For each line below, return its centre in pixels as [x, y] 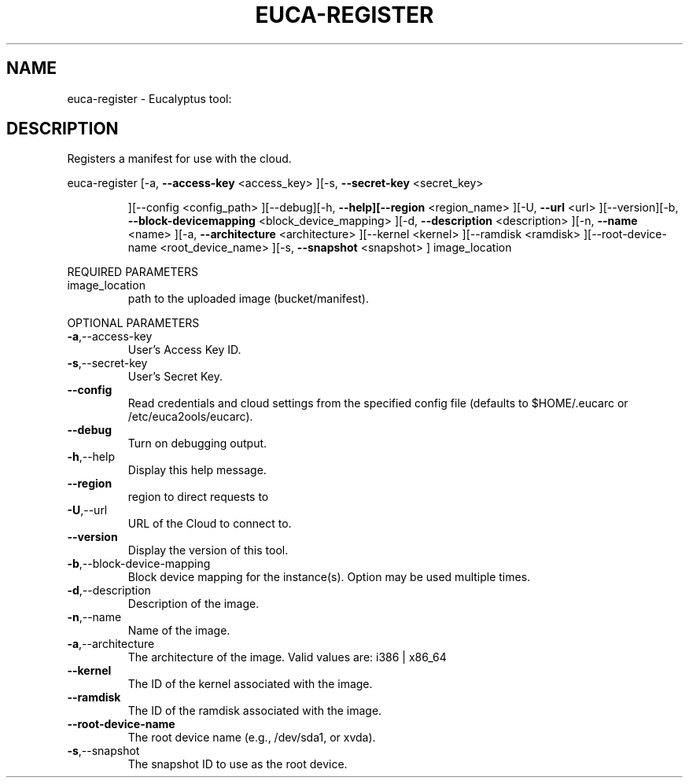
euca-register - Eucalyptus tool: [149, 98]
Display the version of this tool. [208, 550]
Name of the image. [179, 631]
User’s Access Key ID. [184, 350]
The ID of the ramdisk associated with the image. [255, 711]
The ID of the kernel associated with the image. [250, 684]
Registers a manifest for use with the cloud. [179, 159]
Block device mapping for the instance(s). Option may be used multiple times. [329, 577]
